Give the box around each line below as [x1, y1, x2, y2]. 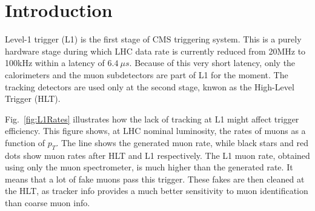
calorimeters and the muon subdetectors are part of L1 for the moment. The [5, 68, 288, 81]
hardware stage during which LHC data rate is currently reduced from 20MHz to [5, 44, 306, 57]
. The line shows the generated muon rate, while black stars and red [56, 136, 308, 149]
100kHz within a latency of [5, 56, 105, 69]
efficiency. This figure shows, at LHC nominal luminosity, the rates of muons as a [5, 124, 306, 137]
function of [5, 136, 45, 149]
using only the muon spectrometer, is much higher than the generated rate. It [5, 161, 293, 173]
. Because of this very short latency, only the [129, 56, 296, 69]
